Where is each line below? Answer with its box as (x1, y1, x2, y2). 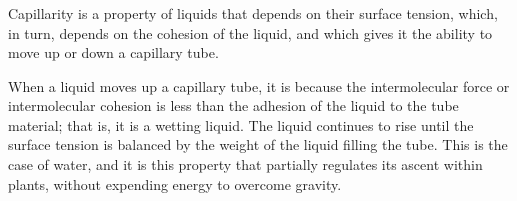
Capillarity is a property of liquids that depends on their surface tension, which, (8, 2, 498, 23)
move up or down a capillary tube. (8, 42, 219, 63)
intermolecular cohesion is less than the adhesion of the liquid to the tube (8, 95, 459, 116)
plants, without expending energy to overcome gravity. (8, 173, 342, 194)
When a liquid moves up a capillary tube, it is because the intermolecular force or (8, 75, 510, 96)
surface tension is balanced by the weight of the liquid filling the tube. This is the (8, 134, 508, 155)
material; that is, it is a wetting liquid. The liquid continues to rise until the (8, 114, 474, 135)
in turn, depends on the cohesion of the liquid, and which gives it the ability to (8, 22, 493, 43)
